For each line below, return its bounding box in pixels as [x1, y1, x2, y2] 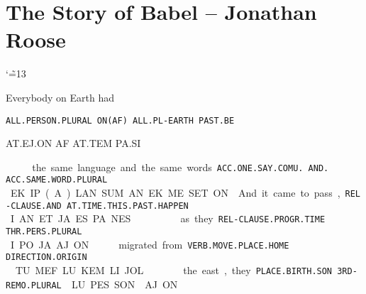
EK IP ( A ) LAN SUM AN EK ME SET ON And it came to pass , [10, 185, 340, 200]
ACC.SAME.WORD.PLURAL [6, 175, 108, 185]
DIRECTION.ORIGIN [6, 252, 87, 263]
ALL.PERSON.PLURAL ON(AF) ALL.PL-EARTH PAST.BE [6, 115, 235, 126]
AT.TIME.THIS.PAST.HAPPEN [66, 200, 189, 211]
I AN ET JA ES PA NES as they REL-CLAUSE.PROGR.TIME [10, 211, 326, 226]
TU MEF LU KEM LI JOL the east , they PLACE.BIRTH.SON [15, 263, 333, 277]
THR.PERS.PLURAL [6, 227, 82, 237]
